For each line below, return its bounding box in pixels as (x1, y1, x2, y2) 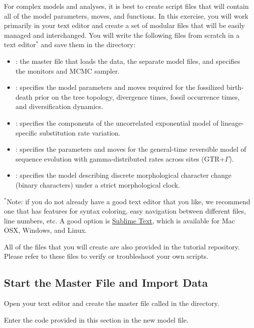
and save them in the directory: (41, 39, 136, 50)
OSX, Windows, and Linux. (4, 225, 87, 235)
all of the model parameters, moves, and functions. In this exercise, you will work (4, 10, 249, 21)
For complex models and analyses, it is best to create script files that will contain (4, 1, 249, 11)
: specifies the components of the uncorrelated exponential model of (15, 117, 219, 128)
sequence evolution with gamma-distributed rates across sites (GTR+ (15, 153, 225, 164)
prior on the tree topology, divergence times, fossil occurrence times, (34, 91, 240, 102)
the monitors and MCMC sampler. (15, 65, 120, 76)
